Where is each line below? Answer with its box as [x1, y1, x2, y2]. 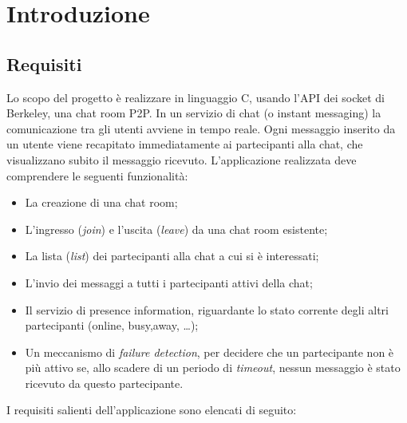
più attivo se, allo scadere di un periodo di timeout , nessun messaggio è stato [25, 359, 401, 376]
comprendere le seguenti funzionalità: [6, 167, 188, 184]
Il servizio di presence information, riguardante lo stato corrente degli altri [25, 301, 389, 318]
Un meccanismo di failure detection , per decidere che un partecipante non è [25, 343, 394, 360]
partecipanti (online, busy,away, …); [25, 317, 199, 334]
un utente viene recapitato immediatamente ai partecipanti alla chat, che [6, 136, 363, 152]
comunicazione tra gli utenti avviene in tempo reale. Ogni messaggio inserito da [6, 120, 396, 136]
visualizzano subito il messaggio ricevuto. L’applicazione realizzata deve [6, 151, 357, 168]
